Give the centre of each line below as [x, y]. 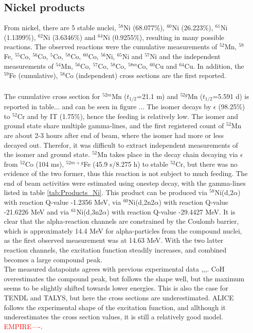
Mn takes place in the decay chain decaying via [168, 154]
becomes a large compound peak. [53, 259]
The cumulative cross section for [52, 96]
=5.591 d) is [231, 96]
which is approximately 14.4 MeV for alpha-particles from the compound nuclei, [123, 230]
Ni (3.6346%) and [69, 37]
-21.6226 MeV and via [36, 211]
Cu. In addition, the [214, 66]
